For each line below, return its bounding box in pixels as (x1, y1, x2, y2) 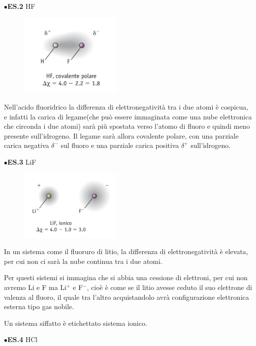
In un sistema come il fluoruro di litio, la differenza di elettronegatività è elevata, (4, 246, 248, 257)
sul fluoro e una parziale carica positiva (61, 140, 179, 150)
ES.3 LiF (7, 156, 36, 167)
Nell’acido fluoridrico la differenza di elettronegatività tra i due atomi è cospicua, (4, 101, 249, 112)
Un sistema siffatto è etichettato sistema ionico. (4, 317, 147, 328)
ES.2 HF (7, 1, 35, 11)
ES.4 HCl (7, 334, 38, 345)
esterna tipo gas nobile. (4, 301, 74, 312)
